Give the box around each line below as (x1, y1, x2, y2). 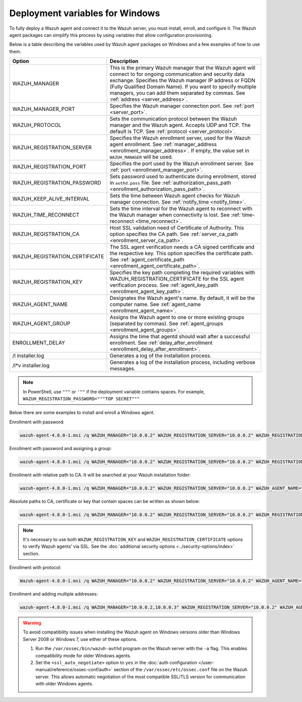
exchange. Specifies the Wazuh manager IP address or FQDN (109, 77, 256, 84)
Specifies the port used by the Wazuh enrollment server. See (109, 160, 254, 167)
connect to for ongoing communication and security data (109, 71, 245, 78)
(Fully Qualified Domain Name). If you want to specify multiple (109, 83, 257, 90)
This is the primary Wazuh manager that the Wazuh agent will (109, 65, 256, 72)
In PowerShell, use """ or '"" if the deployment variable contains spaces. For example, (23, 389, 205, 395)
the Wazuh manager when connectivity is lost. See (109, 212, 230, 219)
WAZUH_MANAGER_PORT (12, 106, 75, 113)
